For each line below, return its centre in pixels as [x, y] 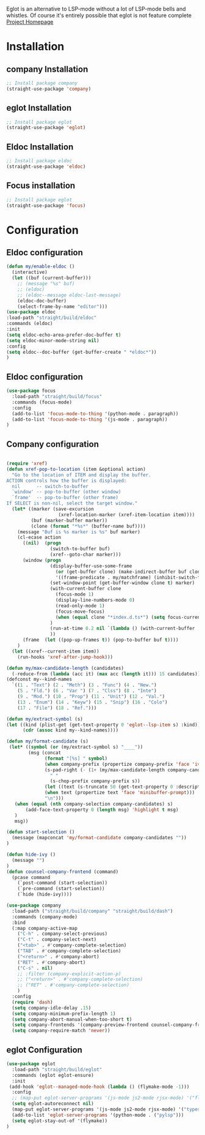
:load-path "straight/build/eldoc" [52, 318]
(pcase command [31, 877]
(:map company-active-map [45, 928]
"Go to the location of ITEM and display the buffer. [81, 475]
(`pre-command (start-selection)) [61, 889]
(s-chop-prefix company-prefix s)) [95, 781]
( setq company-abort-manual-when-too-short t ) [72, 1019]
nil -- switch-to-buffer [50, 486]
